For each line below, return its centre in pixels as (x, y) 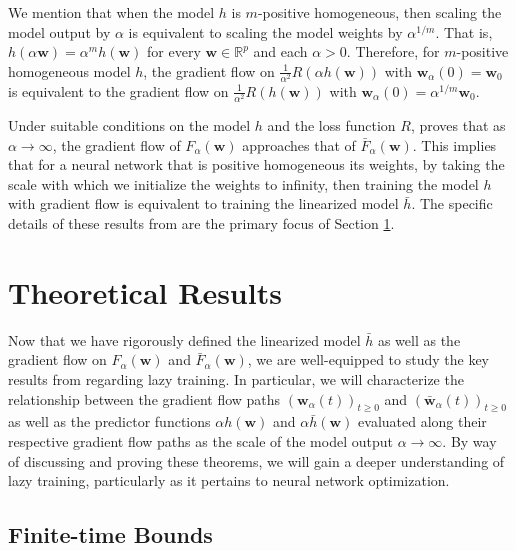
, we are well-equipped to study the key (368, 359)
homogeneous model (69, 70)
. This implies (454, 144)
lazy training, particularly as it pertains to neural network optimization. (229, 480)
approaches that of (299, 144)
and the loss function (331, 125)
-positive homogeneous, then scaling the (379, 12)
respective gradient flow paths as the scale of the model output (200, 440)
